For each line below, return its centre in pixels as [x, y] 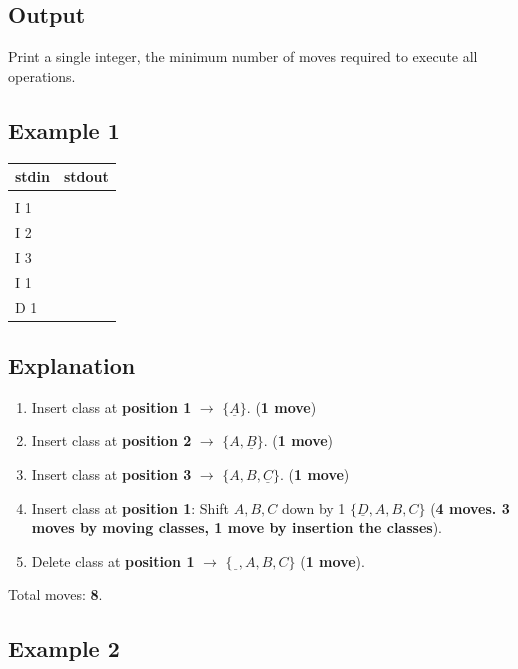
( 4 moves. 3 [470, 507]
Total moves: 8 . [55, 594]
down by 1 [313, 507]
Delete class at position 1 [113, 560]
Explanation [72, 365]
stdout [86, 176]
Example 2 [64, 648]
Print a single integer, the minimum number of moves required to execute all [243, 56]
